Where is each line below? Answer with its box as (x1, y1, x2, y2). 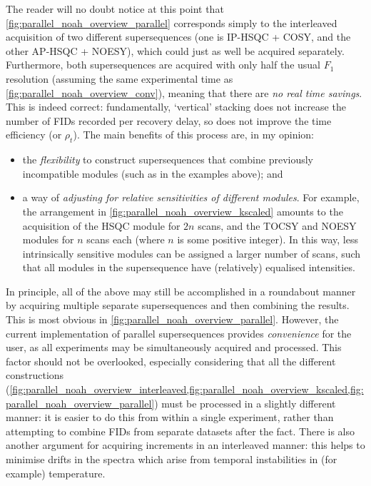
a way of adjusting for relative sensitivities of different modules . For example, (22, 190, 360, 205)
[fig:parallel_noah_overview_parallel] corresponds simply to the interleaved (6, 15, 337, 30)
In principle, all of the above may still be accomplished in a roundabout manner (6, 283, 356, 298)
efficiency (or (6, 127, 62, 142)
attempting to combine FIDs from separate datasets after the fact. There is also (6, 423, 355, 438)
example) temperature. (6, 465, 106, 480)
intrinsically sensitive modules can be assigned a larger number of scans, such (22, 245, 361, 260)
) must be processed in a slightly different (154, 395, 336, 410)
